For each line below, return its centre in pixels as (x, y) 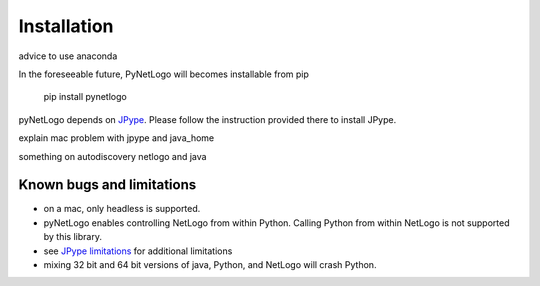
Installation (66, 26)
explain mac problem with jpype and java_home (116, 138)
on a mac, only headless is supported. (122, 209)
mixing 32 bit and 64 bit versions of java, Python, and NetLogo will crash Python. (210, 264)
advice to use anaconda (68, 56)
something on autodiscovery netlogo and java (112, 156)
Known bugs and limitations (107, 185)
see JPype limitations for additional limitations (138, 251)
